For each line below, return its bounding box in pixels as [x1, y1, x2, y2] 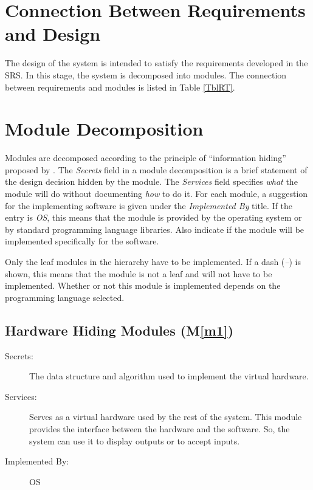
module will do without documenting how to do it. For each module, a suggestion [5, 187, 308, 199]
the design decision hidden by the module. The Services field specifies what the [5, 175, 298, 188]
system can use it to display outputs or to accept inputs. [29, 434, 240, 447]
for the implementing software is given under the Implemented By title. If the [5, 199, 292, 212]
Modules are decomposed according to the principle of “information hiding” [5, 151, 286, 164]
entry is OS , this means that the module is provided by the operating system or [5, 211, 302, 224]
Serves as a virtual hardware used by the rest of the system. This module [29, 410, 302, 423]
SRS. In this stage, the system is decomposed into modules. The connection [5, 68, 287, 81]
